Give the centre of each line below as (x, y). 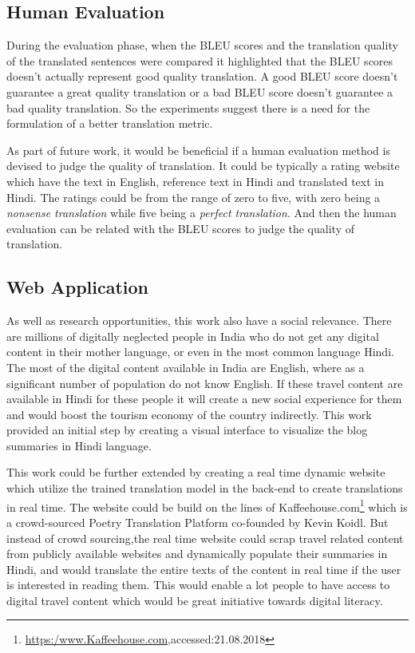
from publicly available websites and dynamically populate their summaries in (197, 554)
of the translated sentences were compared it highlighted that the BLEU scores (200, 60)
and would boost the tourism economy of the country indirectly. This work (189, 414)
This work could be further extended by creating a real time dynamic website (196, 472)
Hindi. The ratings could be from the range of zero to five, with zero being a (194, 197)
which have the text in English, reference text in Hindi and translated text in (195, 181)
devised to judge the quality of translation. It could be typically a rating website (203, 166)
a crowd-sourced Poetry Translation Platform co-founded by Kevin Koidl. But (198, 522)
